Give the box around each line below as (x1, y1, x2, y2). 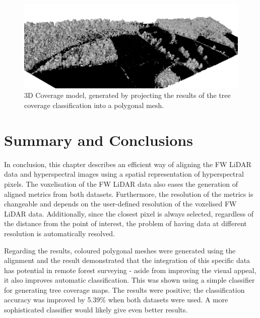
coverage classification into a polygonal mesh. (24, 100, 164, 111)
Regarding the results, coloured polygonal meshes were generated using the (4, 245, 236, 255)
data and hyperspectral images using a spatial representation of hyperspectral (4, 169, 244, 179)
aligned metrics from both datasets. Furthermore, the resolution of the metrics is (4, 188, 253, 199)
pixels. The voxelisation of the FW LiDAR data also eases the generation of (4, 178, 238, 189)
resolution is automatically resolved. (4, 228, 115, 238)
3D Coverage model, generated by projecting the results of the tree (24, 90, 231, 100)
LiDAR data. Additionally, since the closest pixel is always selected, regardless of (4, 208, 254, 219)
